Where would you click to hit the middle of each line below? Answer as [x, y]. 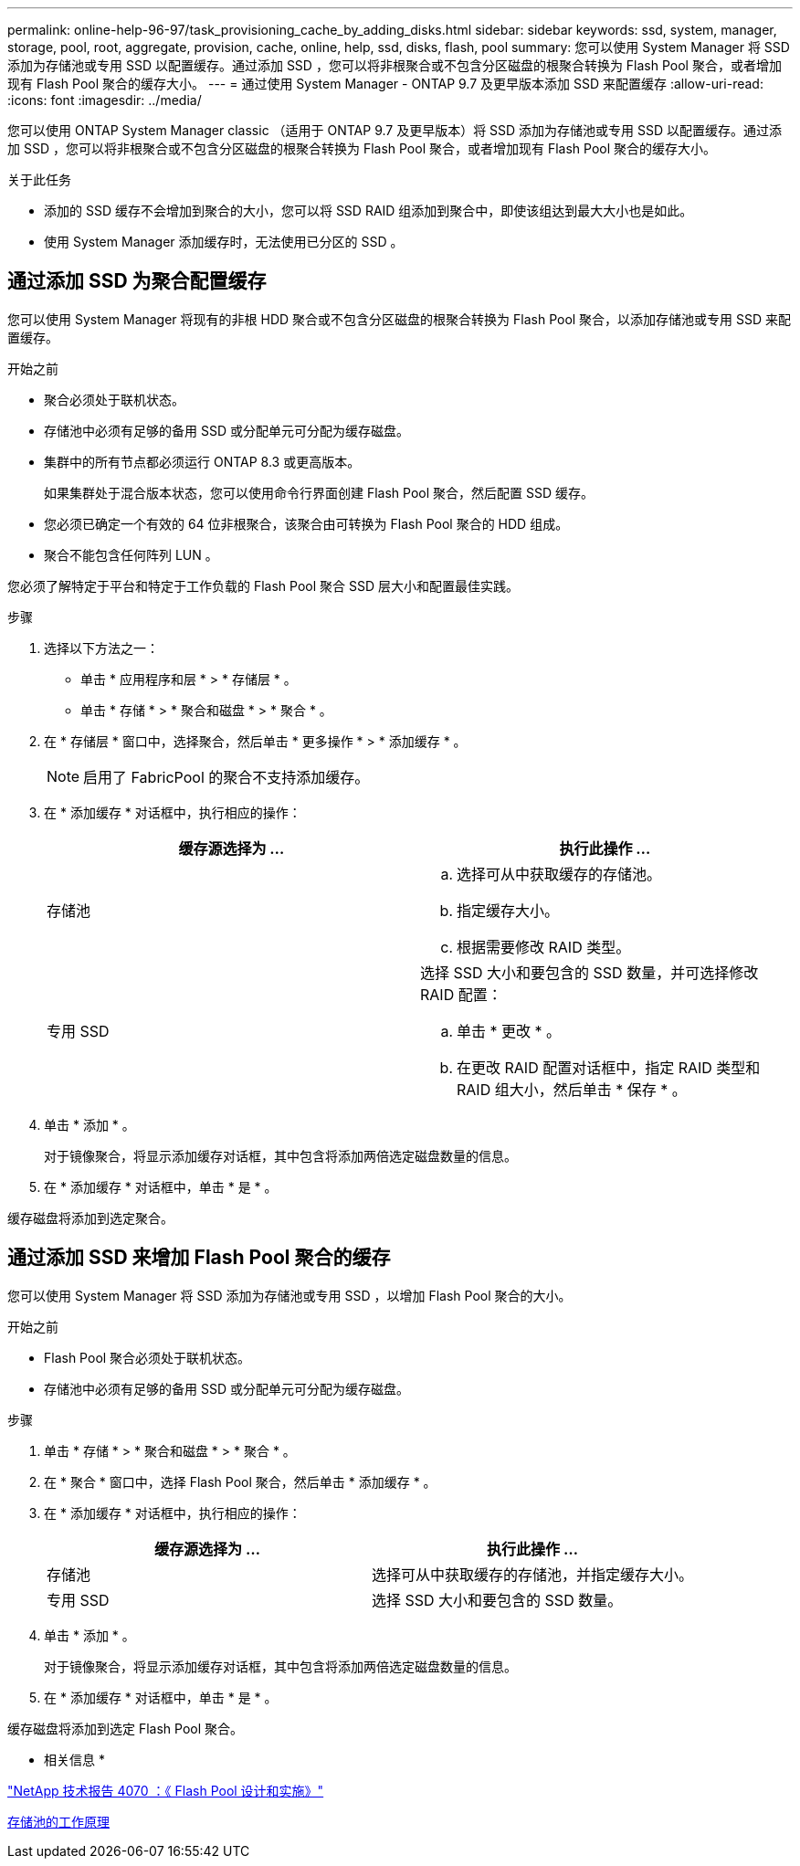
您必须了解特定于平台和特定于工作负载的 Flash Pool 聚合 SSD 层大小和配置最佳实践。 [263, 585]
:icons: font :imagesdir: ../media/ [105, 100]
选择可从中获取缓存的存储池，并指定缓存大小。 [533, 1574]
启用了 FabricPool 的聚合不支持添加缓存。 [226, 777]
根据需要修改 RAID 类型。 [544, 947]
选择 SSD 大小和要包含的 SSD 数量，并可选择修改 [589, 972]
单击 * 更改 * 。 [509, 1031]
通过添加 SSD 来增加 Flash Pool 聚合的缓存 [199, 1258]
